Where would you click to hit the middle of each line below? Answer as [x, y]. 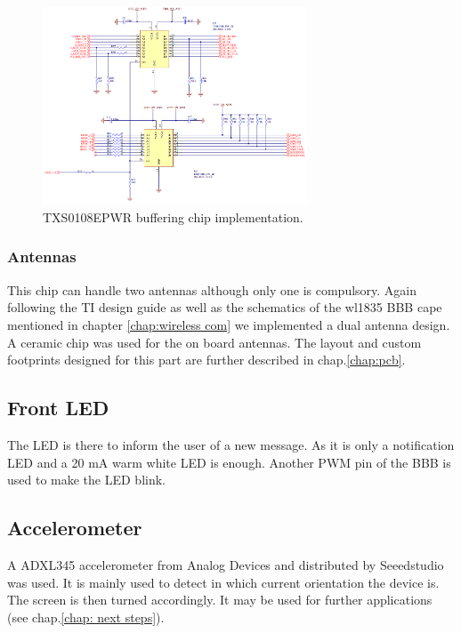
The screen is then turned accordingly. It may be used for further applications [220, 600]
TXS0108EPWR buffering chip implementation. [173, 216]
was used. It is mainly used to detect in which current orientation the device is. [223, 582]
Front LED [58, 408]
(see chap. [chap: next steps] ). [86, 617]
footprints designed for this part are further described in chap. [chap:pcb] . [206, 360]
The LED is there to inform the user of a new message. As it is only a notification [231, 444]
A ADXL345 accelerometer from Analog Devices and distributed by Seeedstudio [226, 564]
